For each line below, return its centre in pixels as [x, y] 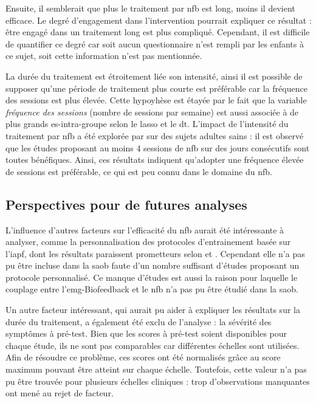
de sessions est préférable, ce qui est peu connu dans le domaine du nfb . [139, 171]
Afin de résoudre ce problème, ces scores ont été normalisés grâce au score [143, 357]
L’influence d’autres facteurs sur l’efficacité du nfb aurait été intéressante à [145, 229]
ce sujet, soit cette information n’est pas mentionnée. [104, 56]
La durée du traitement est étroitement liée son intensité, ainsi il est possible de [154, 76]
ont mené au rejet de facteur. [60, 393]
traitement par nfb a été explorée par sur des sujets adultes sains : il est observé [155, 135]
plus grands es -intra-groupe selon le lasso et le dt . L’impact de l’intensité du [147, 124]
